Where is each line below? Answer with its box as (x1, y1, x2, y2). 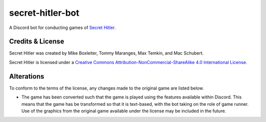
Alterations (9, 72, 44, 81)
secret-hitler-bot (9, 7, 80, 18)
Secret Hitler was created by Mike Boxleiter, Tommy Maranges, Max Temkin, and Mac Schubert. (9, 50, 204, 56)
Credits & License (9, 37, 65, 46)
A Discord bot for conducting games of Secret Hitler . (9, 25, 116, 30)
